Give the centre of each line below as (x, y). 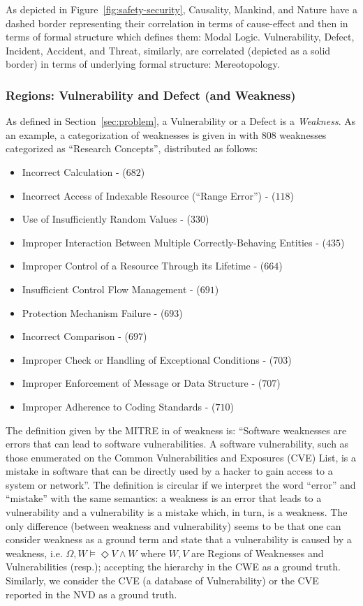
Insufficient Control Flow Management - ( (111, 289)
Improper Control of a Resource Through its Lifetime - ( (143, 266)
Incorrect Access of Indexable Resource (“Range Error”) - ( (149, 195)
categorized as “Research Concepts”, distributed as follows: (132, 148)
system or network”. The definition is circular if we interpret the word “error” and (181, 484)
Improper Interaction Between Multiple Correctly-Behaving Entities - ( (174, 242)
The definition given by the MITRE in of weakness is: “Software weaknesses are (176, 430)
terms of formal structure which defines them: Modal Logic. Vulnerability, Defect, (180, 37)
